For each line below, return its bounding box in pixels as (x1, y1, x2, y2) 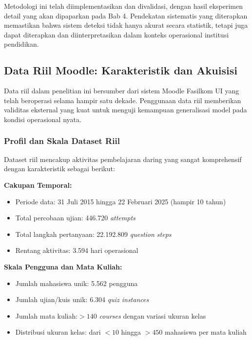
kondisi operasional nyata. (4, 114, 81, 124)
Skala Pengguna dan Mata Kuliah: (4, 261, 122, 271)
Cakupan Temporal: (4, 179, 72, 190)
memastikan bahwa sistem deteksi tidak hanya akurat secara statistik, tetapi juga (4, 20, 248, 30)
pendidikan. (4, 39, 39, 49)
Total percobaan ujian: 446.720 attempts (15, 213, 136, 223)
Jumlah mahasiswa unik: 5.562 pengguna (15, 278, 138, 288)
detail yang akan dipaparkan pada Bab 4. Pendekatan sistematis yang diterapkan (4, 10, 248, 20)
